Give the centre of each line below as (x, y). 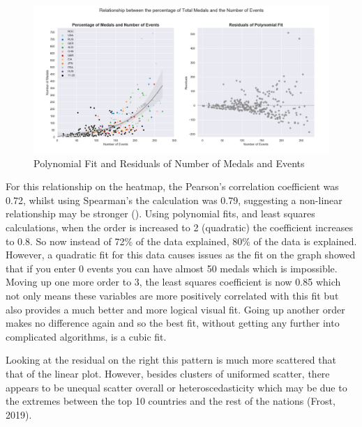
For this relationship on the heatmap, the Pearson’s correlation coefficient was (172, 186)
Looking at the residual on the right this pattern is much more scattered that (171, 360)
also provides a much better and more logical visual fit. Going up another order (175, 309)
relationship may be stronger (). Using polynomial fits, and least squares (160, 213)
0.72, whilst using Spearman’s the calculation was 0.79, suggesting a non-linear (174, 200)
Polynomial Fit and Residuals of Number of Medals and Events (169, 163)
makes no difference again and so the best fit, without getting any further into (173, 323)
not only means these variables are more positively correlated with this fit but (172, 295)
